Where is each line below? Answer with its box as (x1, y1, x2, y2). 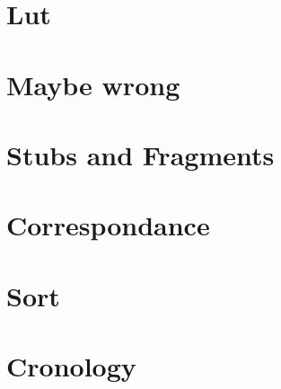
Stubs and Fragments (6, 136, 275, 172)
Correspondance (6, 207, 210, 243)
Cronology (6, 348, 136, 385)
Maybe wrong (6, 66, 180, 102)
